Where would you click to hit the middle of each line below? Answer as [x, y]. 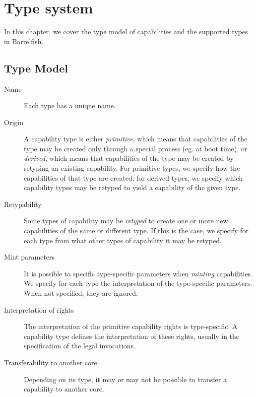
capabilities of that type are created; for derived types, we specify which [133, 177]
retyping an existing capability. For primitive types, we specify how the [132, 168]
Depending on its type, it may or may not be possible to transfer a [125, 379]
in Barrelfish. [24, 41]
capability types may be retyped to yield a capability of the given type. [132, 187]
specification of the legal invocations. [80, 346]
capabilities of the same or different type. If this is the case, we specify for [136, 231]
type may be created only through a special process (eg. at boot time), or [136, 148]
